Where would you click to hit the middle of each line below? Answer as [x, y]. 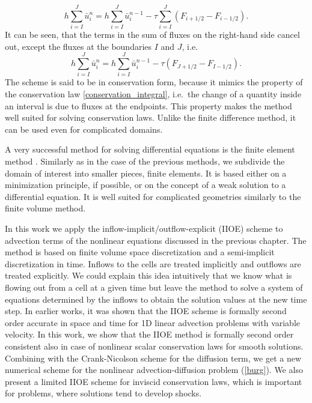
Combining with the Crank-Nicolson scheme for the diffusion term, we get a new [153, 358]
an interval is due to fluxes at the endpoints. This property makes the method [148, 105]
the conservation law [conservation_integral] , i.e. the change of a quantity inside [153, 94]
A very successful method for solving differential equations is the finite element [150, 149]
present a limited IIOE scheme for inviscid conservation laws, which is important [154, 381]
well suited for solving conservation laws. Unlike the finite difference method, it [151, 117]
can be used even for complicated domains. [84, 129]
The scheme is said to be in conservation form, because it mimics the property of [154, 82]
